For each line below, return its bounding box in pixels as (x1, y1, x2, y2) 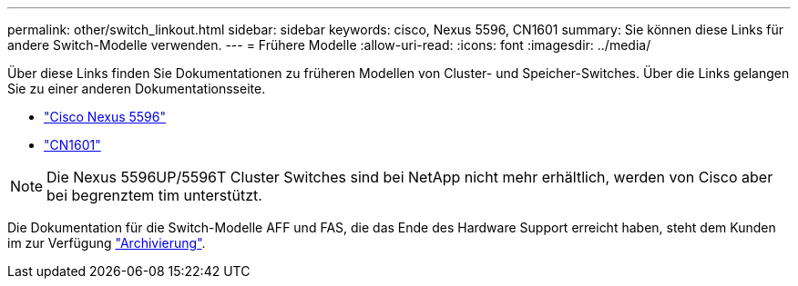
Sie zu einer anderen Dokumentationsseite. (7, 81, 266, 96)
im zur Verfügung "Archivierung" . (7, 235, 206, 251)
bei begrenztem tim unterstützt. (46, 186, 262, 204)
